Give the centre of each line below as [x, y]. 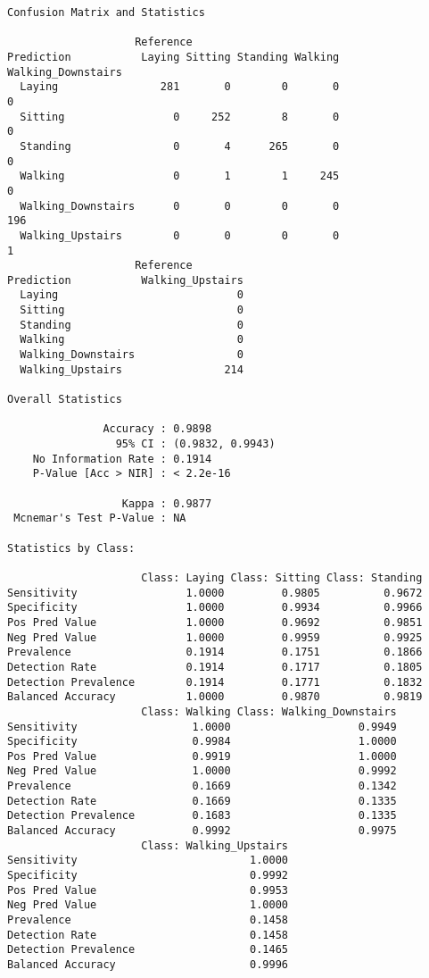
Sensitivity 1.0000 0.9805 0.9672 [215, 593]
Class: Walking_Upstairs [214, 845]
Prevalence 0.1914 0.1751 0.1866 [215, 652]
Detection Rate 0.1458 [148, 935]
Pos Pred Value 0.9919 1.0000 [202, 756]
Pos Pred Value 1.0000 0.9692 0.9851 [215, 622]
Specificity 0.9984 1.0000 [202, 742]
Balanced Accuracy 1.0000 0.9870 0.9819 [215, 697]
